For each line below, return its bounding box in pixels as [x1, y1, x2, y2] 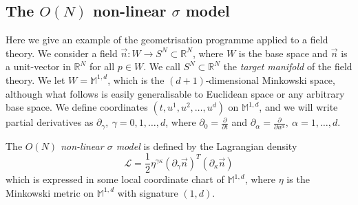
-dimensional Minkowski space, [205, 72, 335, 87]
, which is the [107, 72, 165, 87]
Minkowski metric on [6, 185, 94, 199]
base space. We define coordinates [6, 100, 148, 114]
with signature [117, 185, 178, 199]
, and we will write [259, 100, 338, 114]
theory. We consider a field [6, 45, 118, 60]
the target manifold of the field [223, 59, 352, 74]
